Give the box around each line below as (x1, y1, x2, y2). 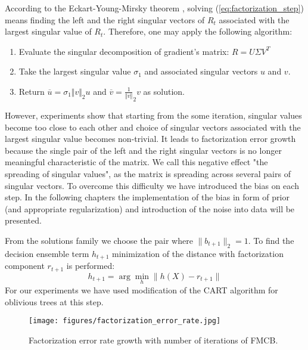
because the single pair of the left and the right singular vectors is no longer (5, 144, 282, 156)
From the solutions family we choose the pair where (5, 234, 193, 247)
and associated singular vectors (144, 65, 258, 78)
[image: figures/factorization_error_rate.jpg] (29, 317, 221, 326)
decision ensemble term (5, 247, 89, 259)
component (5, 259, 45, 272)
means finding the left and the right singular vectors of (5, 13, 205, 26)
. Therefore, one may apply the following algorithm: (103, 25, 293, 38)
